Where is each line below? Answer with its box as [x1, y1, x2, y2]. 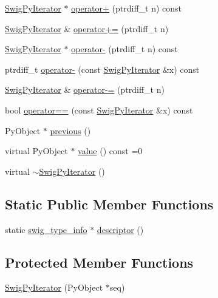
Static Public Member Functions [5, 194, 214, 213]
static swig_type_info [5, 223, 87, 235]
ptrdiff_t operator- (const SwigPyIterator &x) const [5, 63, 200, 75]
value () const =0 [78, 144, 143, 157]
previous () [50, 124, 91, 137]
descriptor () [97, 223, 144, 235]
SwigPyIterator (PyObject [5, 281, 103, 294]
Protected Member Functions [5, 252, 194, 271]
